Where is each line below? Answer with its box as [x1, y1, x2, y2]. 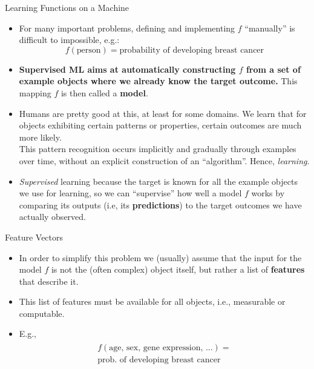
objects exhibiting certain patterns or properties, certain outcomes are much [19, 119, 302, 131]
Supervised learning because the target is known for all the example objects [19, 175, 298, 187]
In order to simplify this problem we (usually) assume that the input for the [19, 251, 302, 264]
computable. [19, 307, 65, 319]
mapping [19, 86, 51, 99]
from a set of [246, 62, 301, 75]
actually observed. [19, 210, 86, 223]
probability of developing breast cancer [119, 45, 264, 55]
